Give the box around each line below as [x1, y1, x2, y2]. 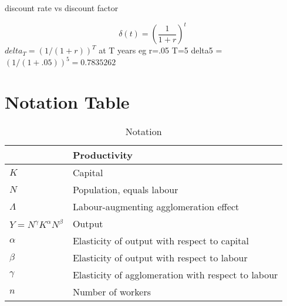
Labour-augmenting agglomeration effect [72, 200, 239, 214]
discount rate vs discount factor [5, 2, 119, 14]
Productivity [72, 148, 133, 162]
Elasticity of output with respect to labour [72, 251, 248, 265]
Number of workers [72, 285, 151, 299]
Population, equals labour [72, 183, 178, 197]
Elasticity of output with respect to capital [72, 234, 249, 248]
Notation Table [5, 90, 130, 114]
